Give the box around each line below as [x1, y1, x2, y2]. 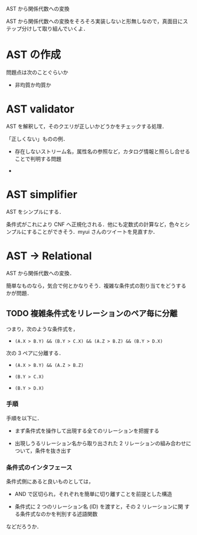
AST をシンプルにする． [6, 208, 65, 215]
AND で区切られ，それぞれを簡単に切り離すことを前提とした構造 [14, 491, 173, 498]
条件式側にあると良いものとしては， [6, 478, 94, 485]
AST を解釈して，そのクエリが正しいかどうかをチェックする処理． [6, 123, 168, 130]
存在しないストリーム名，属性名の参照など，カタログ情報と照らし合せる [14, 147, 191, 155]
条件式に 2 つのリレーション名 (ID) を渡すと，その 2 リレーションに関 [14, 503, 183, 510]
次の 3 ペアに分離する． [6, 349, 64, 356]
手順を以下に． [6, 414, 42, 421]
